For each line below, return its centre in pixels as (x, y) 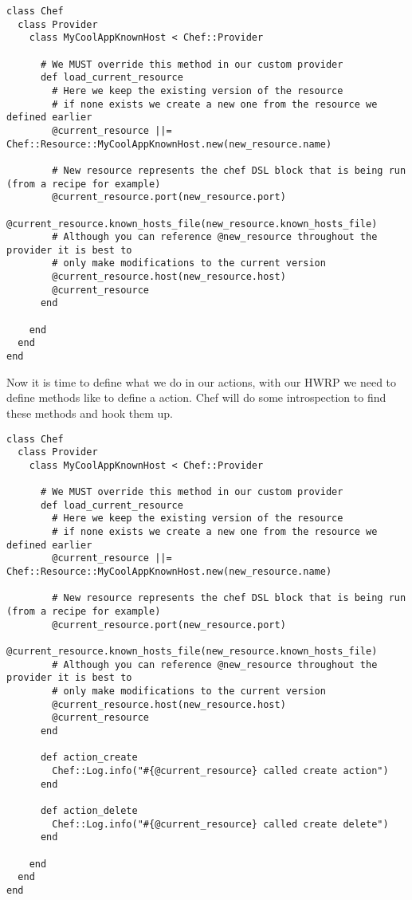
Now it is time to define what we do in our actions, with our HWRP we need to (202, 381)
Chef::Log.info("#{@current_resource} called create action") (220, 770)
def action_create (89, 758)
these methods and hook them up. (90, 413)
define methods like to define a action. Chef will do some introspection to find (196, 397)
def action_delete (89, 810)
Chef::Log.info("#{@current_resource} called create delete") (220, 824)
